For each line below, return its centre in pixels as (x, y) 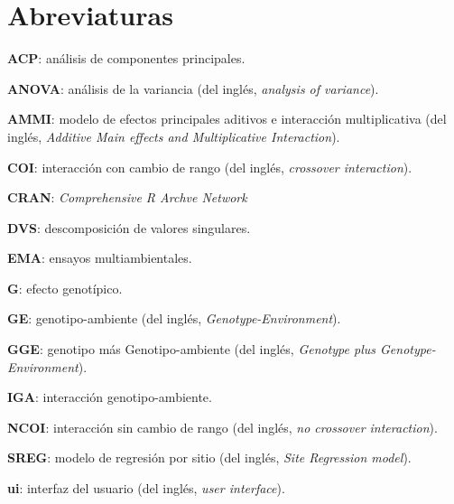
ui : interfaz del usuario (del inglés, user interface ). (146, 488)
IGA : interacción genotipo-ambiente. (110, 397)
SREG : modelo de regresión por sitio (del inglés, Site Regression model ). (209, 457)
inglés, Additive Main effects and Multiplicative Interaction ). (174, 136)
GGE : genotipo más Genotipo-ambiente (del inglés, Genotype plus (191, 349)
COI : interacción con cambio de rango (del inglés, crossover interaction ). (210, 167)
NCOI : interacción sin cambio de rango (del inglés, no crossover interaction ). (222, 427)
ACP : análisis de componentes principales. (126, 58)
